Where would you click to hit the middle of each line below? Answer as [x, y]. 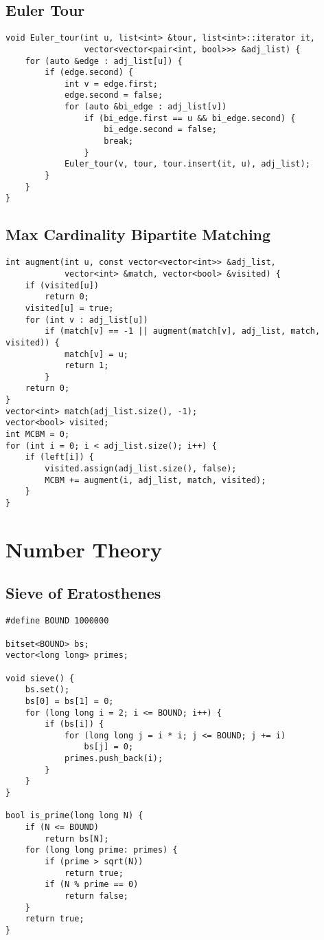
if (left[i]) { [59, 457]
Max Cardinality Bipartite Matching [138, 234]
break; [119, 141]
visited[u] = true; [69, 308]
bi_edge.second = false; [160, 130]
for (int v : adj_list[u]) [86, 320]
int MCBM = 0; [38, 435]
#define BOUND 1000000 [57, 621]
